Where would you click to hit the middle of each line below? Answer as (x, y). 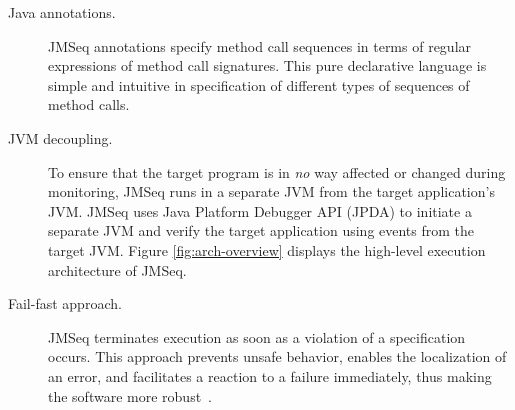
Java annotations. (62, 12)
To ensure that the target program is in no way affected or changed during (277, 171)
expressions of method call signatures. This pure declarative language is (267, 65)
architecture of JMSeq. (117, 269)
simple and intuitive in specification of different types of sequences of (259, 84)
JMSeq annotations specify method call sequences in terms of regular (260, 45)
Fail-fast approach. (65, 303)
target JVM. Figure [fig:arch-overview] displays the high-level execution (267, 249)
